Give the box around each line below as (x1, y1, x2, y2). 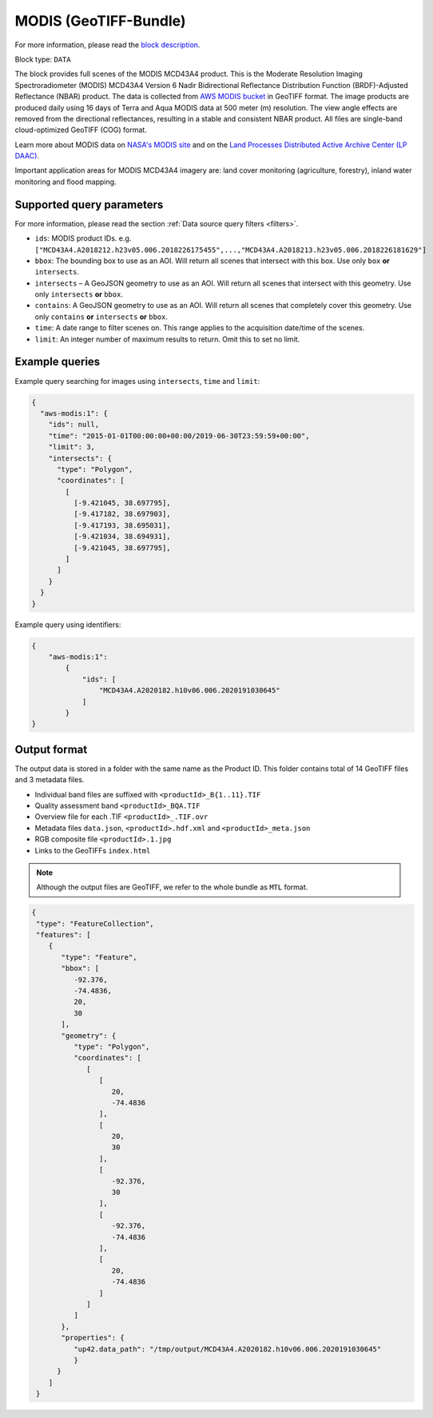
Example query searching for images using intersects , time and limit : (14, 376, 260, 385)
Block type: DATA (14, 54, 71, 64)
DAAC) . (14, 151, 40, 161)
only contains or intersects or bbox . (34, 312, 168, 322)
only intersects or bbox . (34, 290, 124, 299)
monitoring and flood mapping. (14, 177, 117, 186)
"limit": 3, (48, 442, 96, 452)
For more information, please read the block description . (14, 40, 201, 50)
